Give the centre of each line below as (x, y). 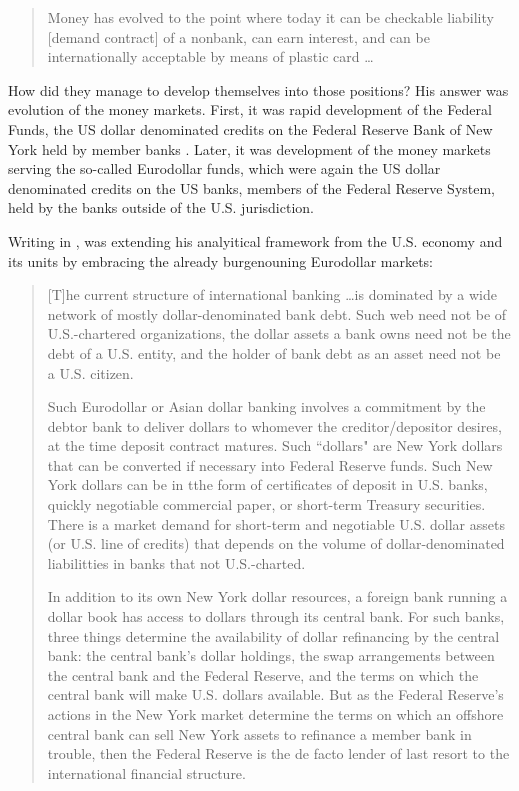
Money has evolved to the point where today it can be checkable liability (270, 17)
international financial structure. (146, 772)
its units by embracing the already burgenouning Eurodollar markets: (220, 260)
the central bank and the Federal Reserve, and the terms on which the (263, 674)
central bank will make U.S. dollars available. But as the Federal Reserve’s (275, 694)
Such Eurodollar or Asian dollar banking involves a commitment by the (266, 406)
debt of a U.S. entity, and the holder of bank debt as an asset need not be (274, 352)
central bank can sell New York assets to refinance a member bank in (259, 733)
